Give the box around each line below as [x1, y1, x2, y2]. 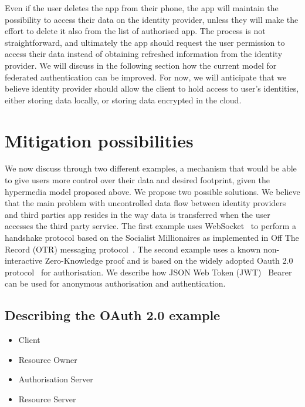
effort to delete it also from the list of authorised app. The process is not [5, 25, 266, 37]
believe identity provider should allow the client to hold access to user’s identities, [5, 82, 299, 95]
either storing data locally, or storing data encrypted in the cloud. [5, 93, 242, 106]
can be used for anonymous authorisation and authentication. [5, 277, 226, 290]
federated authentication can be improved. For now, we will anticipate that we [5, 70, 287, 83]
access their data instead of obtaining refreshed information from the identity [5, 48, 283, 60]
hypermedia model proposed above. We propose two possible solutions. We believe [5, 185, 300, 197]
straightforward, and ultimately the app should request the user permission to [5, 36, 285, 48]
